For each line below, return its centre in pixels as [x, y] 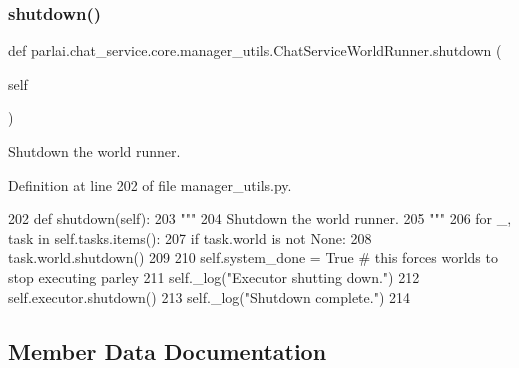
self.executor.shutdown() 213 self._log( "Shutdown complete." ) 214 [209, 296]
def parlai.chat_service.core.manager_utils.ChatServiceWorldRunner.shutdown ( [255, 50]
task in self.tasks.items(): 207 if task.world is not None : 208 [190, 237]
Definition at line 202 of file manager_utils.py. [150, 184]
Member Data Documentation [167, 350]
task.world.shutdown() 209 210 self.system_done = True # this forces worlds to [253, 257]
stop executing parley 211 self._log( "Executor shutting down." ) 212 [214, 276]
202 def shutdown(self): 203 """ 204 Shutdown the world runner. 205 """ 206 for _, [260, 218]
